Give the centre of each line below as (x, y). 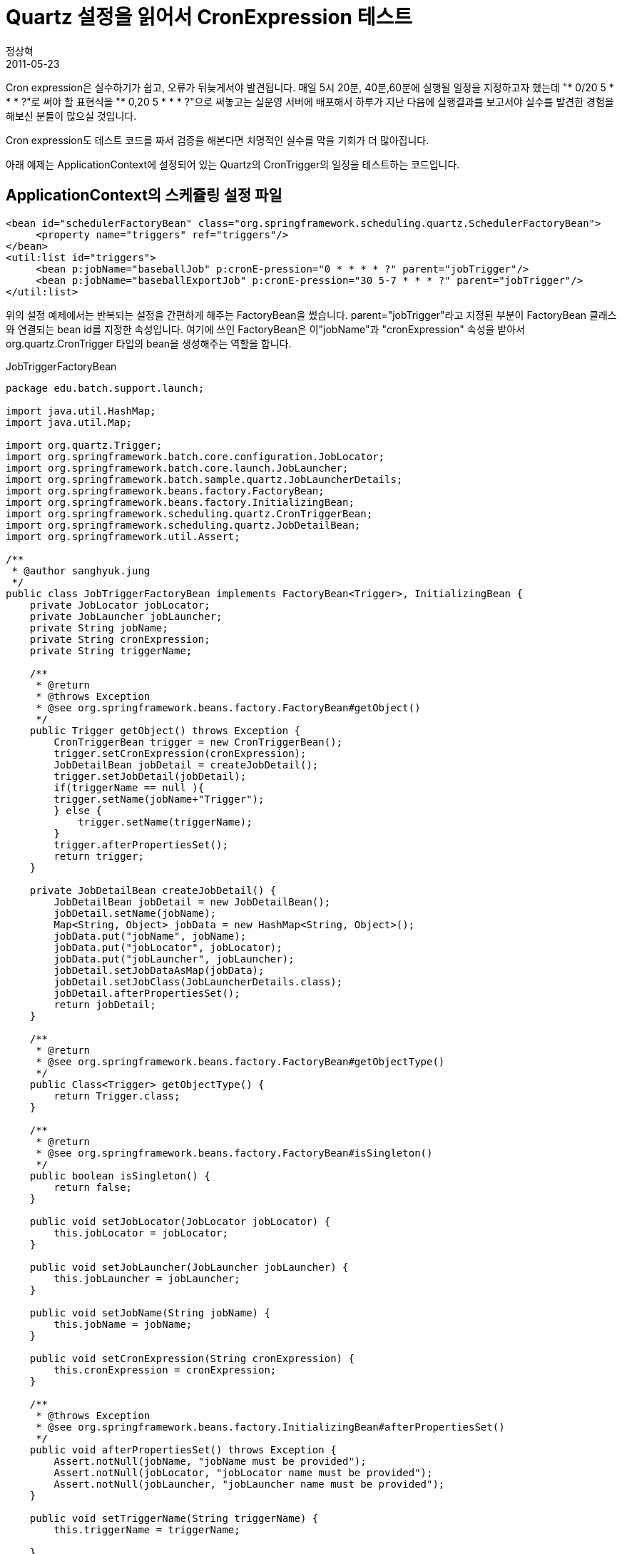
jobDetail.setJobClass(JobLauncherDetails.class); (198, 981)
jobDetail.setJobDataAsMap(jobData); (159, 970)
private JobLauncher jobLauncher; (126, 616)
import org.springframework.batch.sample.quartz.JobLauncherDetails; (204, 479)
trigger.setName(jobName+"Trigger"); (159, 799)
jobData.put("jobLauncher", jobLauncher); (174, 959)
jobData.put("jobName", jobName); (150, 936)
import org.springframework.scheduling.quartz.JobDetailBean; (183, 525)
